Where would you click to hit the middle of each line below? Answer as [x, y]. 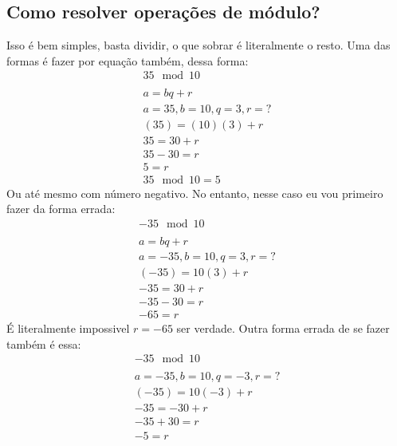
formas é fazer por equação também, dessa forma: [128, 60]
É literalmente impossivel [68, 328]
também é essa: [44, 343]
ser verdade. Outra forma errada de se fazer [283, 328]
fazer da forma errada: [61, 209]
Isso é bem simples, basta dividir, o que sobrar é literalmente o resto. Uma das [198, 45]
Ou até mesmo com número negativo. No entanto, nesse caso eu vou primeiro [195, 193]
